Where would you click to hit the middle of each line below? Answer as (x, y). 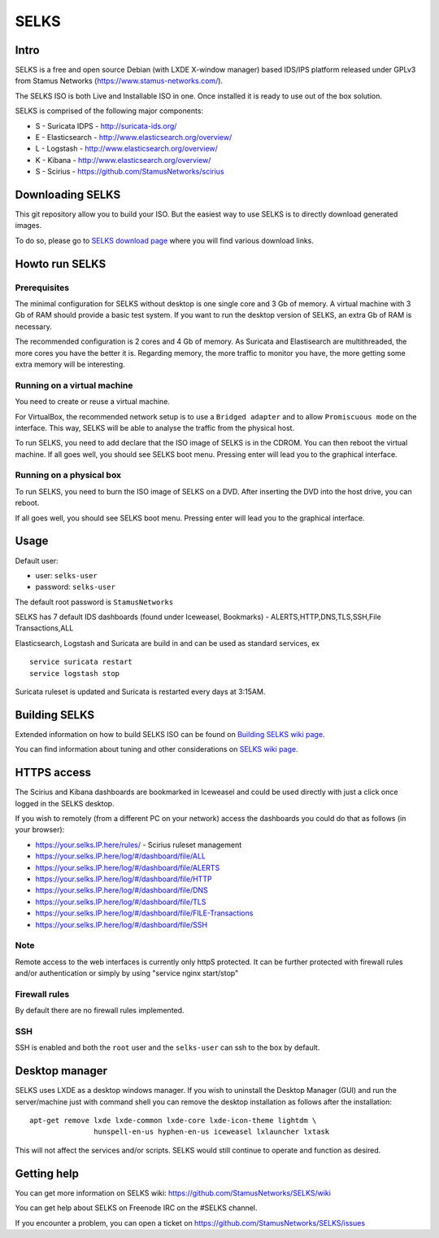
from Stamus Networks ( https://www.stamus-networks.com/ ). (119, 81)
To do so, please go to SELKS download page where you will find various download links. (165, 240)
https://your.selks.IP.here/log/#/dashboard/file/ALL (121, 856)
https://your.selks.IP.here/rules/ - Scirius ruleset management (139, 845)
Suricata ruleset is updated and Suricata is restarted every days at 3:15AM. (140, 691)
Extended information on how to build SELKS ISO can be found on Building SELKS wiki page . (170, 734)
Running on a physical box (68, 475)
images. (28, 226)
